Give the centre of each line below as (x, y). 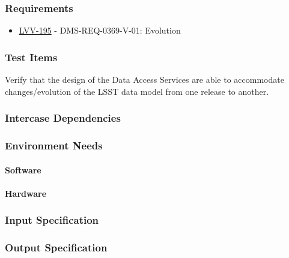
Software (23, 169)
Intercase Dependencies (63, 118)
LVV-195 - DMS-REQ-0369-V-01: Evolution (100, 30)
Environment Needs (54, 145)
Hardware (26, 193)
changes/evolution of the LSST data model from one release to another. (137, 91)
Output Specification (56, 247)
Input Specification (52, 220)
